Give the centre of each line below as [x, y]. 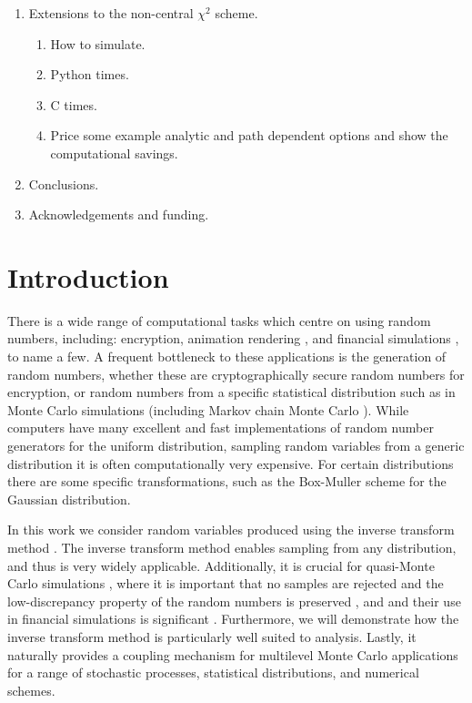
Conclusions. [64, 183]
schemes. [31, 690]
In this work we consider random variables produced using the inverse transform [231, 530]
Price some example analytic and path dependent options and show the [249, 135]
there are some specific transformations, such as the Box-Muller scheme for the [227, 481]
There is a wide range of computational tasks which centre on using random [219, 320]
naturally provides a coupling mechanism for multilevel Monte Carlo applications [233, 654]
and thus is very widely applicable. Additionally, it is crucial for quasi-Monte [221, 565]
